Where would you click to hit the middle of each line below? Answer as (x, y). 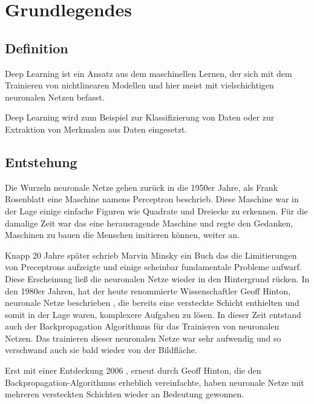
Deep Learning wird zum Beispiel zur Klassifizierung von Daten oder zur (140, 117)
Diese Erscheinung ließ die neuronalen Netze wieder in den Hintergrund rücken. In (157, 278)
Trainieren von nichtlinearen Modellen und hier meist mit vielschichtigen (139, 85)
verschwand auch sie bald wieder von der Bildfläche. (101, 350)
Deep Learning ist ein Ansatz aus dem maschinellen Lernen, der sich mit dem (149, 73)
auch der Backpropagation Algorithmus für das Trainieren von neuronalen (142, 326)
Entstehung (41, 161)
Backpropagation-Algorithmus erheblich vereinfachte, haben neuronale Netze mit (155, 382)
